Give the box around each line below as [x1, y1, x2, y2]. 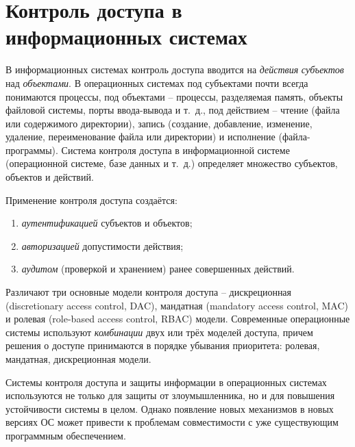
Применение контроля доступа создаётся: [5, 192, 177, 207]
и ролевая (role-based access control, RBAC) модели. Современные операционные [5, 311, 350, 326]
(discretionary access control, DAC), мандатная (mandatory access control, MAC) [5, 298, 348, 312]
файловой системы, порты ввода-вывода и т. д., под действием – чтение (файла [5, 103, 340, 117]
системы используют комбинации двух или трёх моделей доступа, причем [5, 324, 313, 339]
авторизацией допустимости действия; [21, 238, 184, 253]
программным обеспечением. [5, 428, 126, 442]
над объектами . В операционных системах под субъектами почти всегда [5, 75, 308, 90]
